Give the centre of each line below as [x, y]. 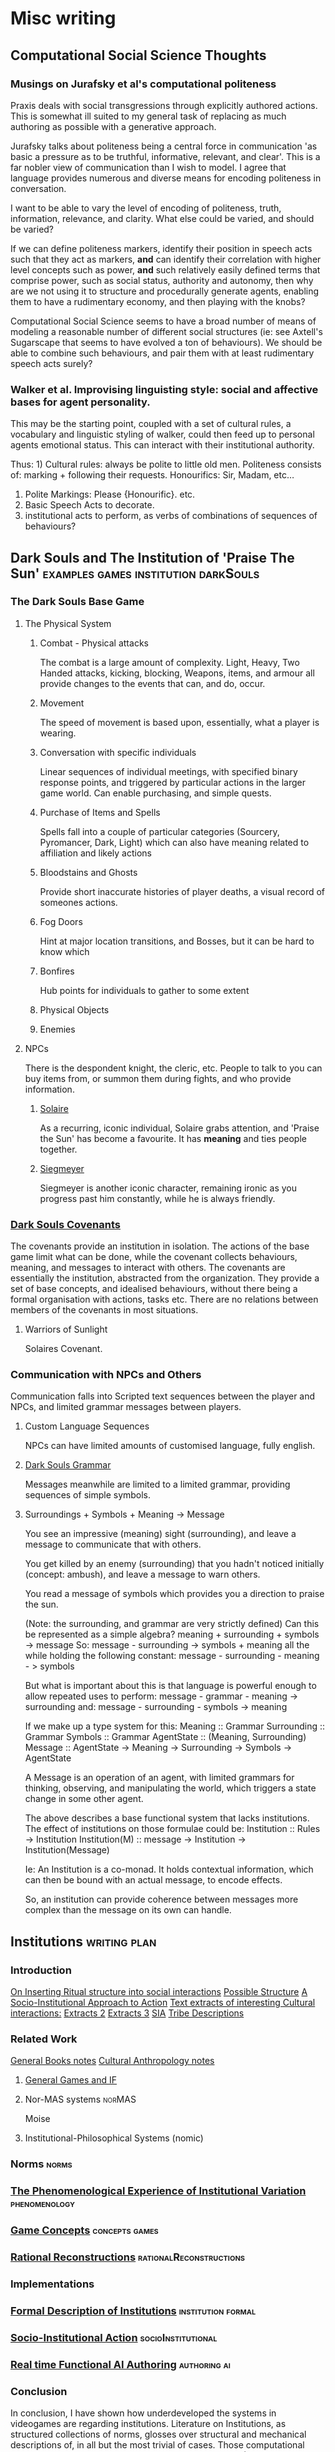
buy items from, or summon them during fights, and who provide [158, 1078]
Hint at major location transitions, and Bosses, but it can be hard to [177, 941]
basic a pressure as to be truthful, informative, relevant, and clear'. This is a [165, 156]
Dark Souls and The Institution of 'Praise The [152, 557]
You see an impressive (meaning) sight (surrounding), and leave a [160, 1534]
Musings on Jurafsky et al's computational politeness [143, 84]
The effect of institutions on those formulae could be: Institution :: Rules [172, 1829]
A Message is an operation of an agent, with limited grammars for [159, 1778]
